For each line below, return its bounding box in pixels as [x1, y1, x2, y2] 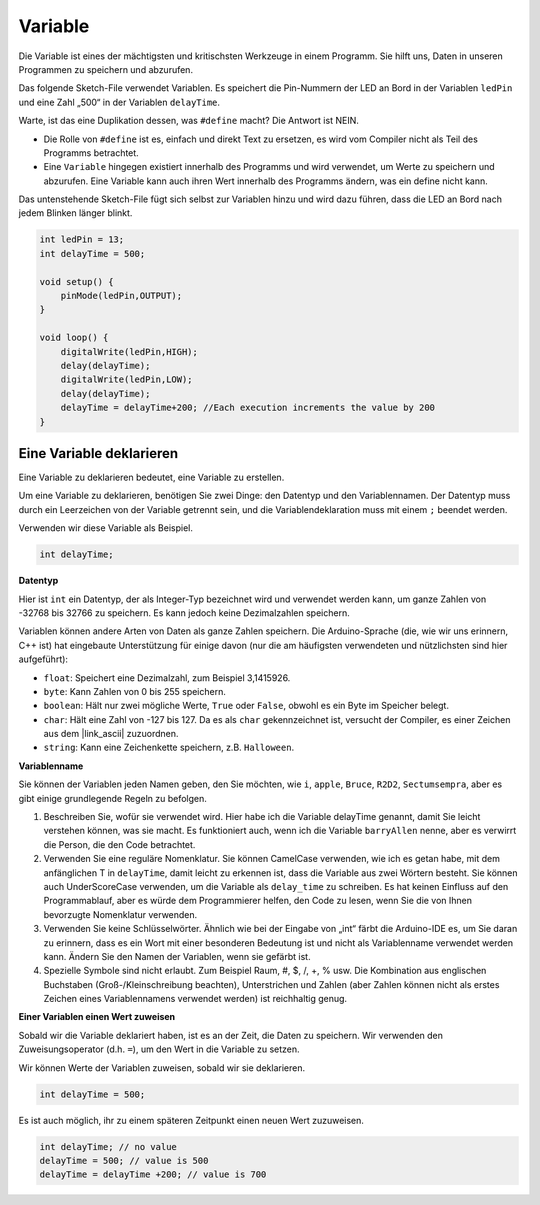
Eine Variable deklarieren [18, 445, 179, 462]
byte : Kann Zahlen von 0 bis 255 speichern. [43, 685, 227, 697]
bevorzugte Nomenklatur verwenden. [43, 908, 198, 920]
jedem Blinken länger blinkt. [18, 207, 133, 219]
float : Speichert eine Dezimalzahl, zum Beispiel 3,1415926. [43, 671, 291, 684]
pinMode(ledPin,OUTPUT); [60, 290, 183, 301]
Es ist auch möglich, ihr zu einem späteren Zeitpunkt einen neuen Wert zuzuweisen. [18, 1114, 365, 1126]
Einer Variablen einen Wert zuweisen [18, 1011, 176, 1023]
